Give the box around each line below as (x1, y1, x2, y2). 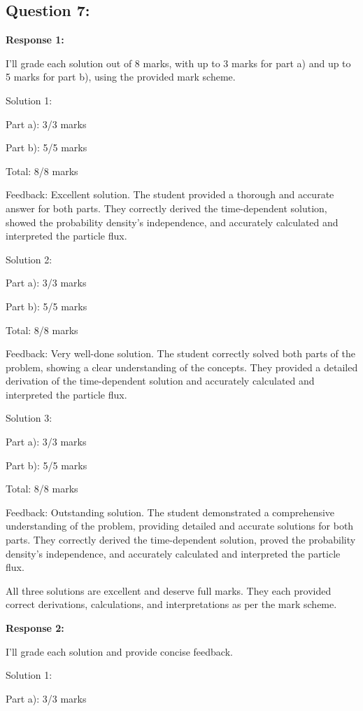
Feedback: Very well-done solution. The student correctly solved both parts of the (6, 346, 355, 361)
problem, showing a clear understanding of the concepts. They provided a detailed (6, 359, 358, 374)
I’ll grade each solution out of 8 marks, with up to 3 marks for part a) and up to (6, 55, 351, 70)
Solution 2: (6, 251, 52, 266)
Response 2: (6, 621, 64, 635)
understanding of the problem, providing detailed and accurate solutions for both (6, 518, 354, 533)
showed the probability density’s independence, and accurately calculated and (6, 214, 339, 229)
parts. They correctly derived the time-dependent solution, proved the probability (6, 532, 356, 547)
